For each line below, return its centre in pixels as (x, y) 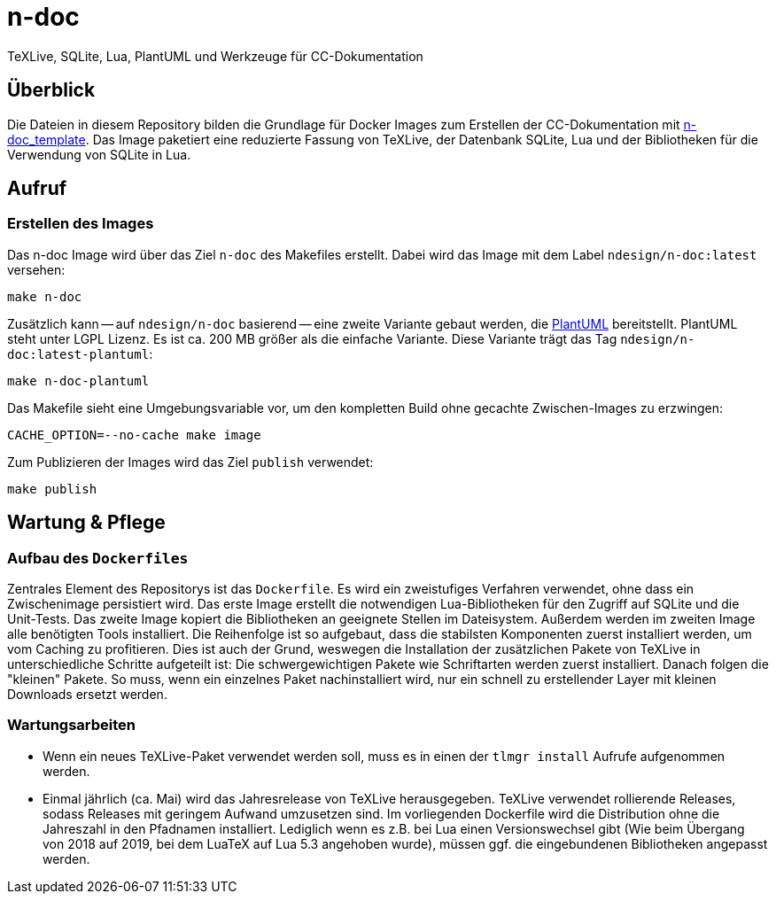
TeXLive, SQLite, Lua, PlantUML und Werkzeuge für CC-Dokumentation (215, 56)
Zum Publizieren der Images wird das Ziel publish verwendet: (190, 462)
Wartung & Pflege (86, 523)
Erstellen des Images (81, 224)
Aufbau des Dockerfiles (98, 558)
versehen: (36, 269)
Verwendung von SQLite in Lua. (99, 154)
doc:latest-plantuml (78, 354)
